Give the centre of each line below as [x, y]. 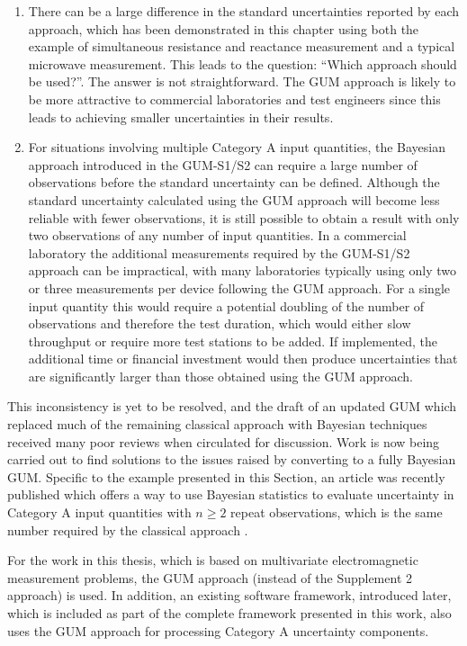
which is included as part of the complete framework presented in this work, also [229, 613]
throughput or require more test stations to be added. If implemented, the [233, 341]
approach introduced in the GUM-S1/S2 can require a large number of [223, 164]
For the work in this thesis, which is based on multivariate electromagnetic [213, 560]
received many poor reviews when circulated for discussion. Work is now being [224, 441]
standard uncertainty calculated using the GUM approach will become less [234, 199]
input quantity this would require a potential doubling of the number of [226, 305]
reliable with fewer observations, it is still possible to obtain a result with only [244, 217]
